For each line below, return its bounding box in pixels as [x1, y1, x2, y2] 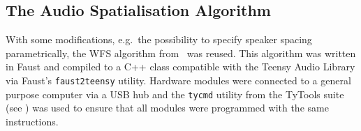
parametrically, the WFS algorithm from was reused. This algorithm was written [6, 45, 356, 60]
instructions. [6, 114, 59, 128]
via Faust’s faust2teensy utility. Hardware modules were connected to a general [6, 72, 351, 87]
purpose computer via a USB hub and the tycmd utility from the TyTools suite [6, 86, 344, 101]
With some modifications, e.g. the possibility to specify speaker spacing [6, 32, 312, 47]
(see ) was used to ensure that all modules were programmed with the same [6, 100, 329, 115]
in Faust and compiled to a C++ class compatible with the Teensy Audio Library [6, 59, 355, 74]
